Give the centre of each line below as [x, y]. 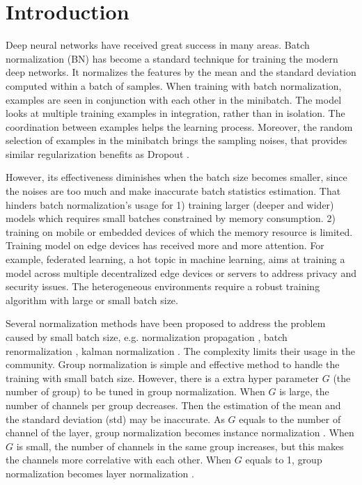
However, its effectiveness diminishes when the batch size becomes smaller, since [176, 177]
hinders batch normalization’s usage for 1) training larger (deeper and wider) [170, 204]
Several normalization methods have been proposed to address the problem [166, 323]
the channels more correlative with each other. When [119, 460]
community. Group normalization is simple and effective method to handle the [173, 364]
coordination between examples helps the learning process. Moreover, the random [179, 126]
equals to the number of [290, 419]
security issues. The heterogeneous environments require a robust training [163, 286]
